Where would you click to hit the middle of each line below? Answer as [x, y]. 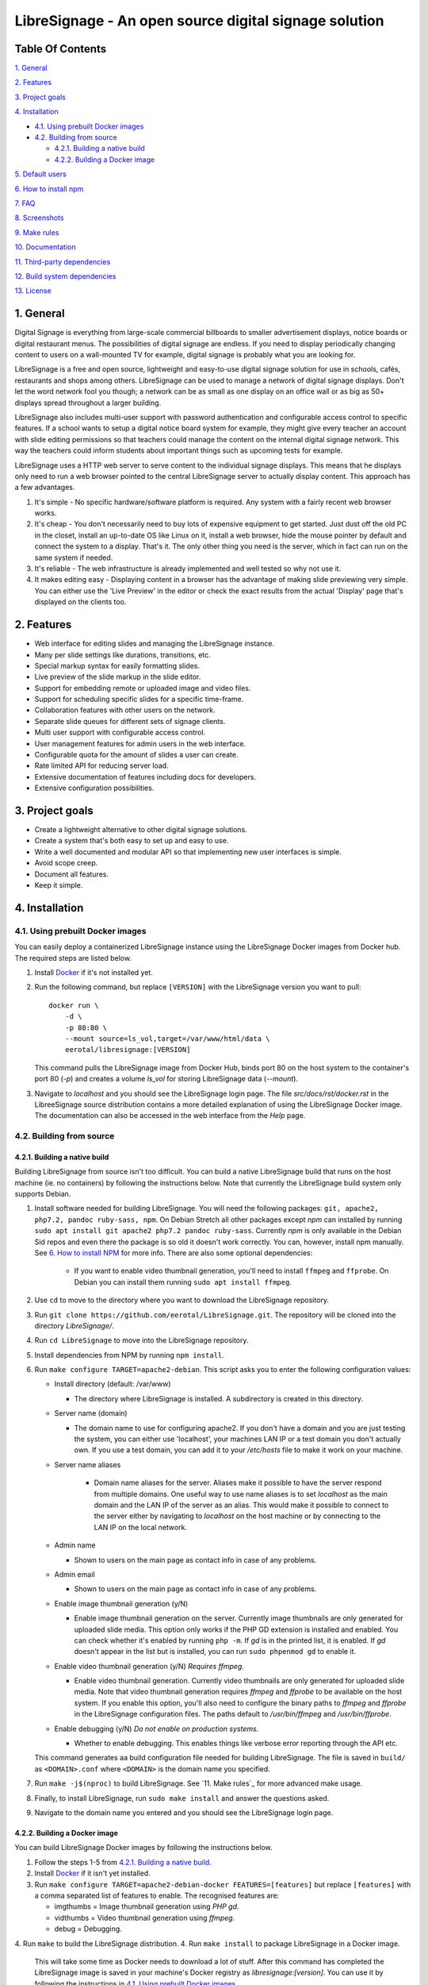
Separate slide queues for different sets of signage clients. [130, 721]
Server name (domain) [91, 1413]
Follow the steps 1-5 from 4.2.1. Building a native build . [123, 1862]
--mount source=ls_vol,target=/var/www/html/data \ [167, 1039]
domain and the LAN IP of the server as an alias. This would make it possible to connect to [241, 1505]
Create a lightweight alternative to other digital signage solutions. [141, 830]
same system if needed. [74, 557]
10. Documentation [45, 247]
